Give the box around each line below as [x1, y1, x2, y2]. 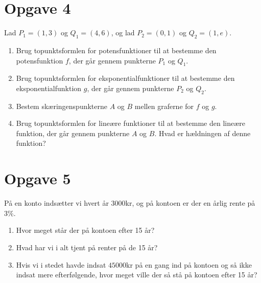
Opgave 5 [4, 168, 71, 189]
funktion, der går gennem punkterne [16, 127, 130, 138]
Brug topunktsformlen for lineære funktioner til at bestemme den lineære [16, 118, 246, 128]
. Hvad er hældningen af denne [154, 127, 251, 138]
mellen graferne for [134, 100, 194, 111]
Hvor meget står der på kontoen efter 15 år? [16, 225, 155, 235]
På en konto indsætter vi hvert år [4, 198, 109, 208]
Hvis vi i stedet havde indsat [16, 259, 106, 270]
